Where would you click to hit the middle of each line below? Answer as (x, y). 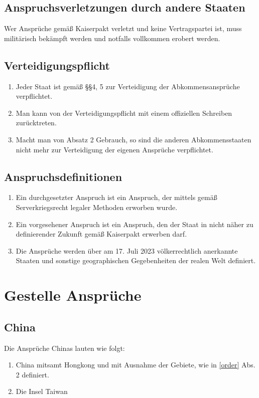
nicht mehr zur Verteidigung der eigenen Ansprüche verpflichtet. (114, 149)
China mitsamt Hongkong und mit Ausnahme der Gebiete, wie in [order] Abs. (136, 365)
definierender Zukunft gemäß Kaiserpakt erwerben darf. (101, 234)
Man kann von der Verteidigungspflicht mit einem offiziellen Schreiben (124, 113)
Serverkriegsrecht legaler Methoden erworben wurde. (97, 207)
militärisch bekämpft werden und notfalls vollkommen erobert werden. (112, 38)
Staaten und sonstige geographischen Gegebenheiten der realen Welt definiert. (136, 260)
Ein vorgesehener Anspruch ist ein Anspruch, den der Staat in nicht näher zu (135, 224)
